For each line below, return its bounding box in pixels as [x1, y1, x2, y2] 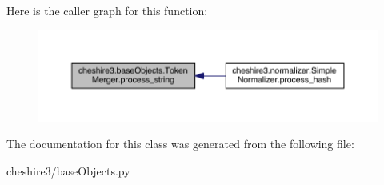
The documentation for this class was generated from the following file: [6, 135, 354, 152]
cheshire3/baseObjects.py [6, 162, 130, 179]
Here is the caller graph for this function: [6, 2, 208, 18]
